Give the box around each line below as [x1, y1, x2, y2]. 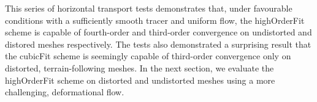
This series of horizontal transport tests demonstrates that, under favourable [5, 2, 292, 14]
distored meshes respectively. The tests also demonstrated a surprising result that [5, 37, 311, 50]
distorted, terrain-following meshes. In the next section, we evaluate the [5, 61, 274, 74]
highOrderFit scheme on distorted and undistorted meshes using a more [5, 73, 275, 86]
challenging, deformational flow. [5, 86, 124, 98]
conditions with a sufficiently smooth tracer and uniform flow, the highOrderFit [5, 13, 305, 26]
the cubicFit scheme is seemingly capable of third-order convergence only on [5, 49, 291, 62]
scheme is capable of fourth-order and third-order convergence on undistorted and [5, 26, 312, 38]
